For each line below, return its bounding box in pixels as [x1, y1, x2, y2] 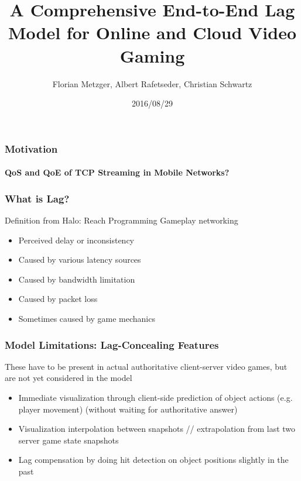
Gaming [119, 43, 185, 67]
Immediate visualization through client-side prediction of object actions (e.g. [18, 391, 293, 403]
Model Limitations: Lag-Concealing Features [5, 337, 219, 352]
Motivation [5, 141, 58, 156]
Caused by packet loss [18, 293, 98, 305]
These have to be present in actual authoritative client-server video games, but [5, 360, 288, 372]
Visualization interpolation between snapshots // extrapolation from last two [18, 422, 296, 435]
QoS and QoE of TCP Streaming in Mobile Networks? [5, 166, 230, 178]
